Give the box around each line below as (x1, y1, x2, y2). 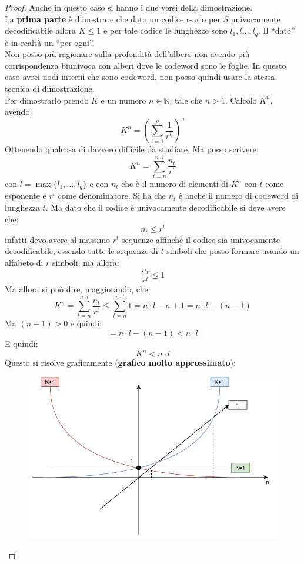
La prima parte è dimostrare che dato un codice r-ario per (5, 12, 221, 25)
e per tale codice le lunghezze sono (103, 24, 228, 36)
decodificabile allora (5, 24, 76, 36)
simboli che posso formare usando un (166, 245, 299, 257)
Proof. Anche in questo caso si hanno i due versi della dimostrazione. (5, 1, 253, 13)
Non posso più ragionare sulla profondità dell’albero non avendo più (5, 48, 250, 60)
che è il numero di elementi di (121, 178, 228, 190)
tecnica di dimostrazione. (5, 82, 95, 95)
